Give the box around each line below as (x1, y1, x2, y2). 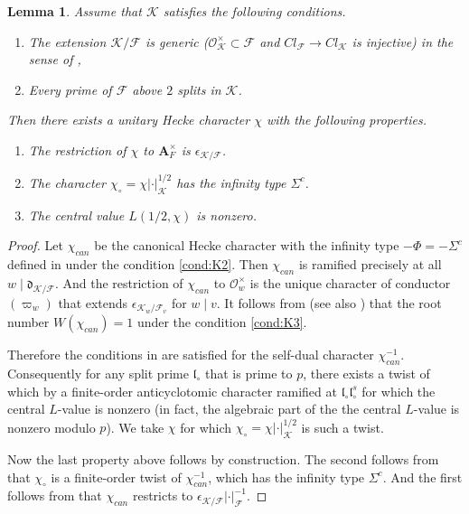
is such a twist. (301, 417, 384, 436)
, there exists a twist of (303, 363, 430, 382)
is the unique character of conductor (249, 273, 451, 292)
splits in (177, 79, 221, 98)
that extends (58, 293, 128, 312)
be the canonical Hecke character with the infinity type (94, 236, 399, 255)
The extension (28, 32, 107, 51)
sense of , (28, 50, 81, 69)
